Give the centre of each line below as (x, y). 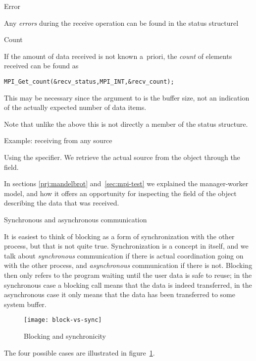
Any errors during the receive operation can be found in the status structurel (121, 23)
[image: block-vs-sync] (63, 320)
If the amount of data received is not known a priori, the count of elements (118, 56)
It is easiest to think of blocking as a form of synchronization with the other (119, 236)
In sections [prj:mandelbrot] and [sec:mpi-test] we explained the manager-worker (126, 183)
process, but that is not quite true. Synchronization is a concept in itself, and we (126, 246)
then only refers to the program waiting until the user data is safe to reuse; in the (128, 275)
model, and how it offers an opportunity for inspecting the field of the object (120, 193)
